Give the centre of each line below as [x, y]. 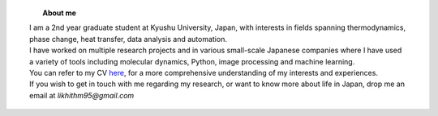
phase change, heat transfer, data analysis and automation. [128, 39]
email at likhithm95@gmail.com [82, 95]
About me [60, 13]
